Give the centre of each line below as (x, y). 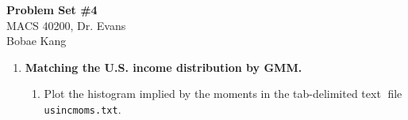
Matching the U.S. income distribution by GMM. (164, 67)
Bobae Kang (37, 41)
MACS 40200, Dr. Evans (66, 25)
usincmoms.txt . (83, 109)
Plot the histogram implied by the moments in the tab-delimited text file (223, 94)
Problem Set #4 (52, 9)
